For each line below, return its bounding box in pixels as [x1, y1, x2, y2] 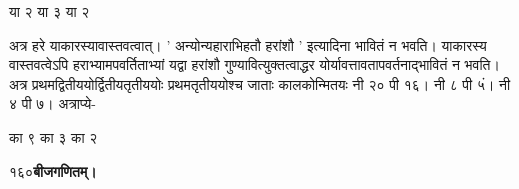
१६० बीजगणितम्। [9, 160, 97, 181]
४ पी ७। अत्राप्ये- [9, 93, 96, 114]
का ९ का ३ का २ [9, 126, 98, 147]
